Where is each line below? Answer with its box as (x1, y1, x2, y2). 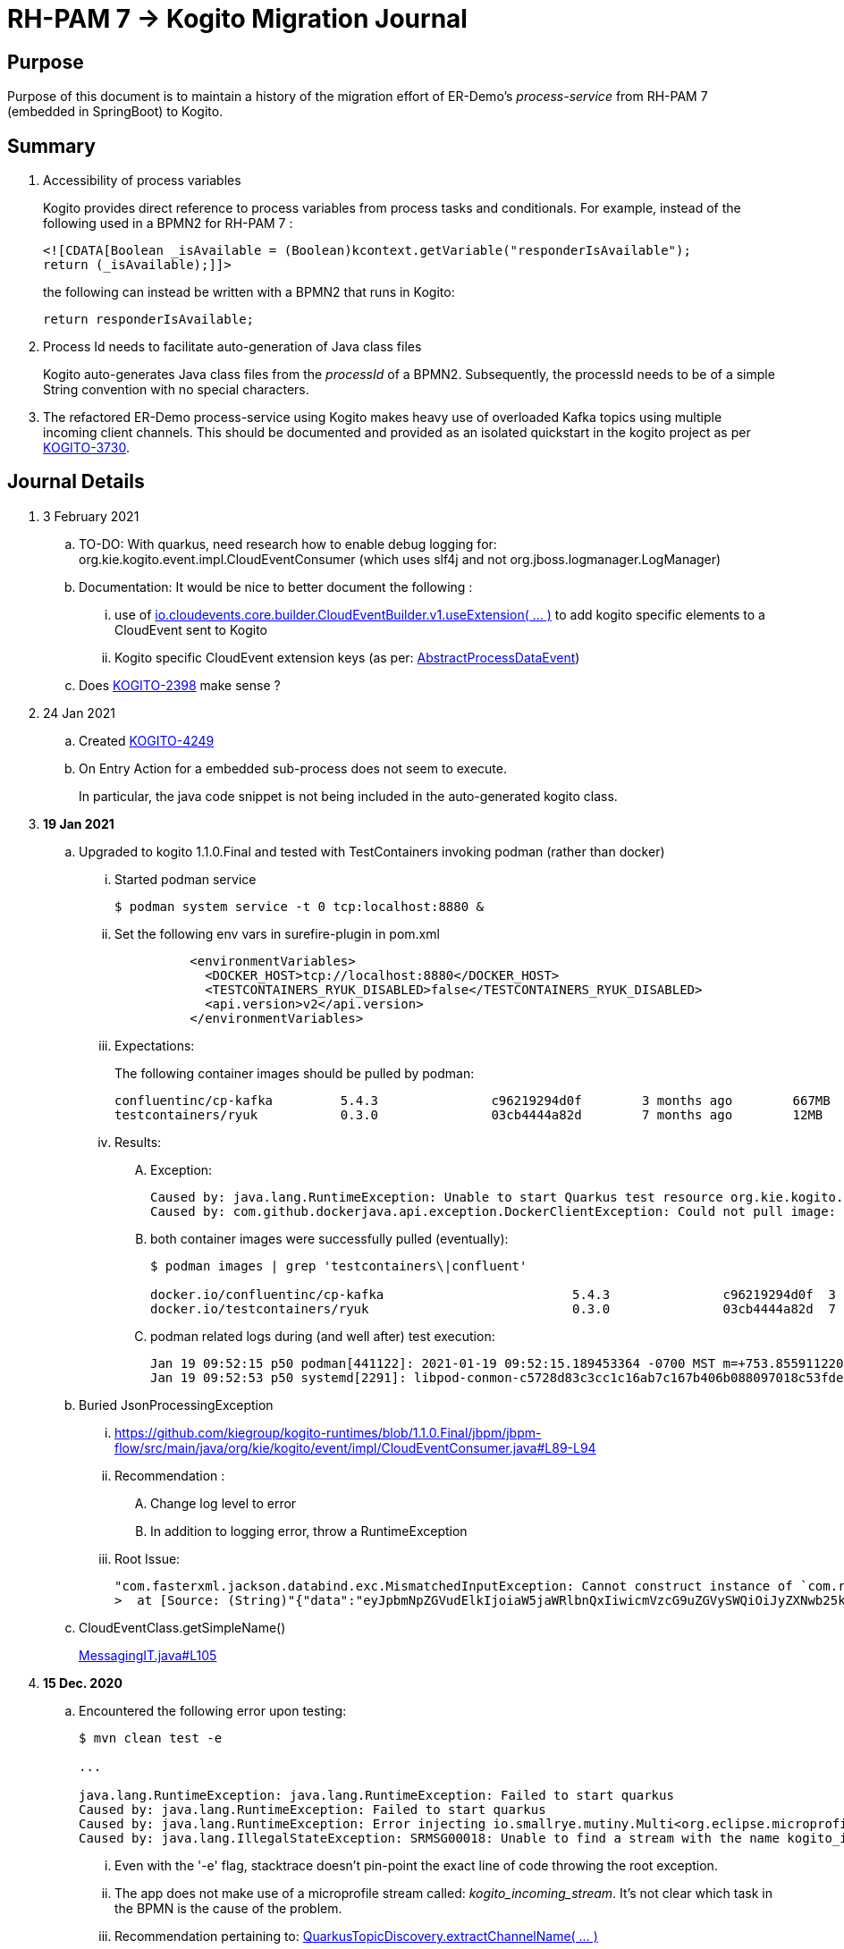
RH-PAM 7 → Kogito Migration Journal (7, 4, 468, 34)
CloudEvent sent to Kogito (114, 621, 268, 637)
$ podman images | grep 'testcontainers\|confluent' (150, 1258, 527, 1273)
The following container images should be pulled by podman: (114, 1065, 475, 1081)
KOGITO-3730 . (43, 440, 130, 456)
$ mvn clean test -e (79, 1730, 223, 1745)
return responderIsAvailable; (43, 312, 255, 327)
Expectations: (114, 1037, 195, 1053)
